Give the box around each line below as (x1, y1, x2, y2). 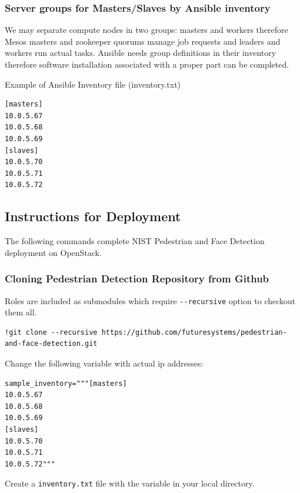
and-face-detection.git (5, 339, 98, 348)
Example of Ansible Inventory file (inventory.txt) (5, 78, 181, 90)
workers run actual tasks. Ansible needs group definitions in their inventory (5, 46, 276, 59)
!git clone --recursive (5, 328, 98, 337)
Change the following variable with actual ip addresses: (5, 357, 204, 369)
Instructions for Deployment (5, 207, 181, 225)
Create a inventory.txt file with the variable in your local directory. (5, 477, 255, 489)
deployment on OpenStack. (5, 246, 102, 258)
